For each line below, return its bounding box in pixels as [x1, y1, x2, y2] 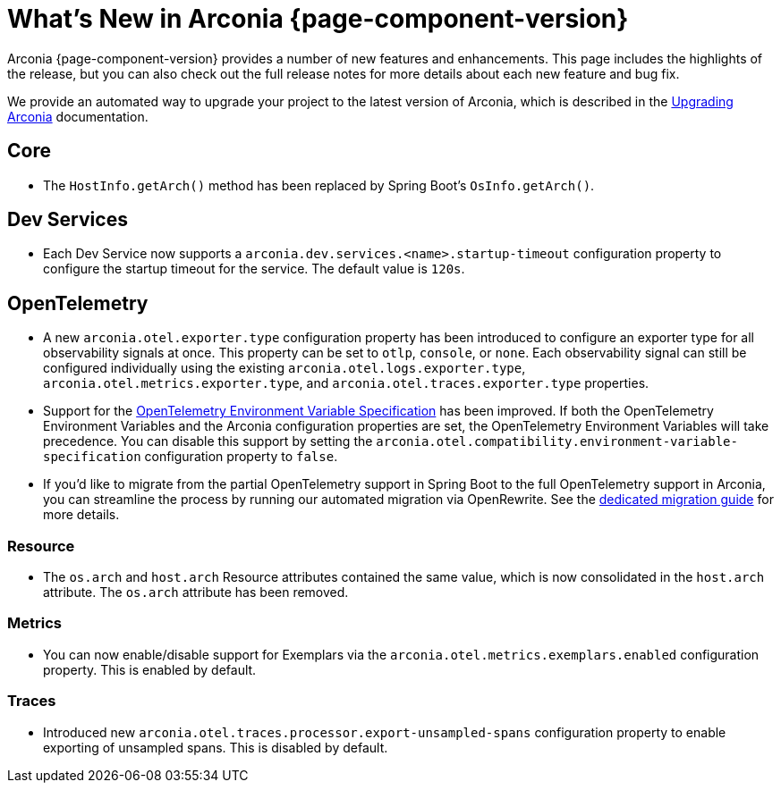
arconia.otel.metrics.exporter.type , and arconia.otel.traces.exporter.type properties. [43, 375, 649, 391]
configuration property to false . [144, 449, 338, 465]
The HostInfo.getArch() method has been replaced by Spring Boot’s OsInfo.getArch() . [43, 177, 595, 193]
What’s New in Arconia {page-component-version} [7, 4, 629, 34]
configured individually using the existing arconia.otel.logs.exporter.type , [43, 360, 526, 376]
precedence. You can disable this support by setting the [43, 433, 373, 450]
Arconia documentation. [7, 108, 149, 124]
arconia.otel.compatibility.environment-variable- [376, 434, 738, 450]
